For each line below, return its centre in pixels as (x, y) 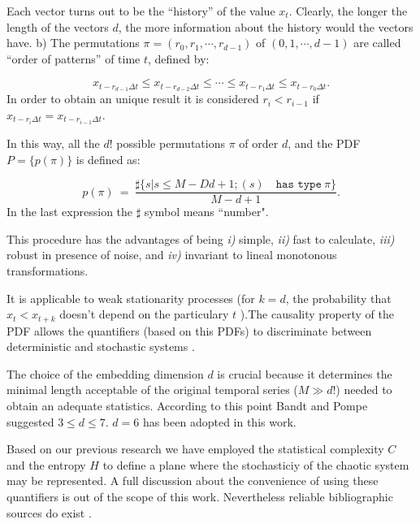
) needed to (364, 390)
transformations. (48, 270)
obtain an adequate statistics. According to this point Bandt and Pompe (187, 405)
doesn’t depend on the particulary (144, 314)
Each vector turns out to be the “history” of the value (141, 11)
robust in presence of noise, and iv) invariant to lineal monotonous (172, 255)
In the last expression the (70, 212)
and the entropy (46, 464)
